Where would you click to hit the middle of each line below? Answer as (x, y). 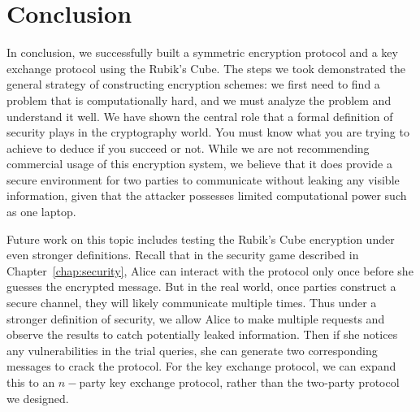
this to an (31, 382)
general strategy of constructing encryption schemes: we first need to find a (193, 84)
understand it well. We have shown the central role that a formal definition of (200, 116)
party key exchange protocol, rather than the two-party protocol (239, 382)
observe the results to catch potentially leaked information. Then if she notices (202, 334)
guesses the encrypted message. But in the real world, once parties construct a (201, 286)
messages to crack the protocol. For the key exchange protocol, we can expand (201, 366)
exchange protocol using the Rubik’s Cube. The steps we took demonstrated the (206, 68)
